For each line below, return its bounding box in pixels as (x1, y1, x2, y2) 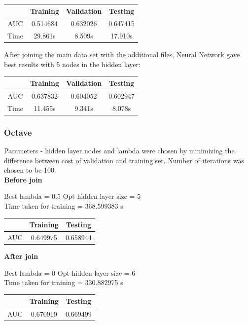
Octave (4, 126, 32, 138)
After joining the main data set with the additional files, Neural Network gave (4, 49, 240, 60)
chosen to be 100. (4, 165, 56, 175)
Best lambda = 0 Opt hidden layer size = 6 (4, 267, 136, 278)
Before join (4, 174, 42, 184)
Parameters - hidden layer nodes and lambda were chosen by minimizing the (4, 145, 235, 155)
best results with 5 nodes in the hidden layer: (4, 59, 141, 69)
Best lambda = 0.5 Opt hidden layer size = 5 (4, 191, 141, 201)
